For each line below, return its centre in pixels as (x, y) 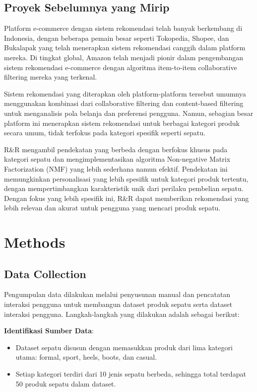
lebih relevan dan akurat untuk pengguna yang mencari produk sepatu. (112, 208)
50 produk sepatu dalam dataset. (66, 383)
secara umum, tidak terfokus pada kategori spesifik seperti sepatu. (105, 133)
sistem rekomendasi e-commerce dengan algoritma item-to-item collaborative (121, 67)
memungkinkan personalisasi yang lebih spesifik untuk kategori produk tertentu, (126, 178)
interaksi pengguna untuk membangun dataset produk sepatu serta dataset (118, 304)
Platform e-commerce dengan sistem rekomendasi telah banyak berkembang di (123, 28)
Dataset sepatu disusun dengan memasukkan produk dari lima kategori (124, 347)
